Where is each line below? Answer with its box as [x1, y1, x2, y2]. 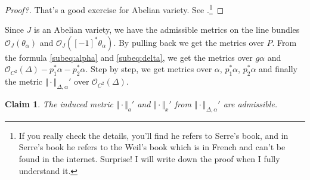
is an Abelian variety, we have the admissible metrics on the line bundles [34, 23, 300, 36]
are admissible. [223, 98, 278, 110]
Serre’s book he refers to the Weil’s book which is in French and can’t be [18, 141, 286, 153]
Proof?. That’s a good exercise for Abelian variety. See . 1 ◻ [5, 2, 224, 15]
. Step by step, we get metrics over [85, 63, 212, 75]
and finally [259, 63, 297, 75]
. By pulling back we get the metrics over [113, 36, 264, 48]
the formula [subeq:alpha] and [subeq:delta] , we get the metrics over [5, 51, 253, 63]
